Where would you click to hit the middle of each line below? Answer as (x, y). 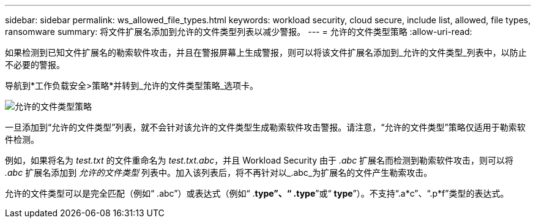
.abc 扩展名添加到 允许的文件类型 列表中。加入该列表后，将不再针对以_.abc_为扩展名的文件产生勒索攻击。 (219, 172)
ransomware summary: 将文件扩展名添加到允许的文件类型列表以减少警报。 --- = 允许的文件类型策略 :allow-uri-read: (239, 32)
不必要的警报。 (35, 65)
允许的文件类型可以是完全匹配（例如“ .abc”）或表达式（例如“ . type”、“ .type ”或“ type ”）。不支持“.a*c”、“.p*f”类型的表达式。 (257, 193)
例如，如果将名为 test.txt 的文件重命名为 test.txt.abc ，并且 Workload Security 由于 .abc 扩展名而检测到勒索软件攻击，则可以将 (259, 160)
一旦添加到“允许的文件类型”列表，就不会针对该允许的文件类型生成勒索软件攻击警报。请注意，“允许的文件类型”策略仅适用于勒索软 (265, 127)
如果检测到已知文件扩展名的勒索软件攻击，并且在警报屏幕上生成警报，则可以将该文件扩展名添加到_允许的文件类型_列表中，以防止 (266, 52)
